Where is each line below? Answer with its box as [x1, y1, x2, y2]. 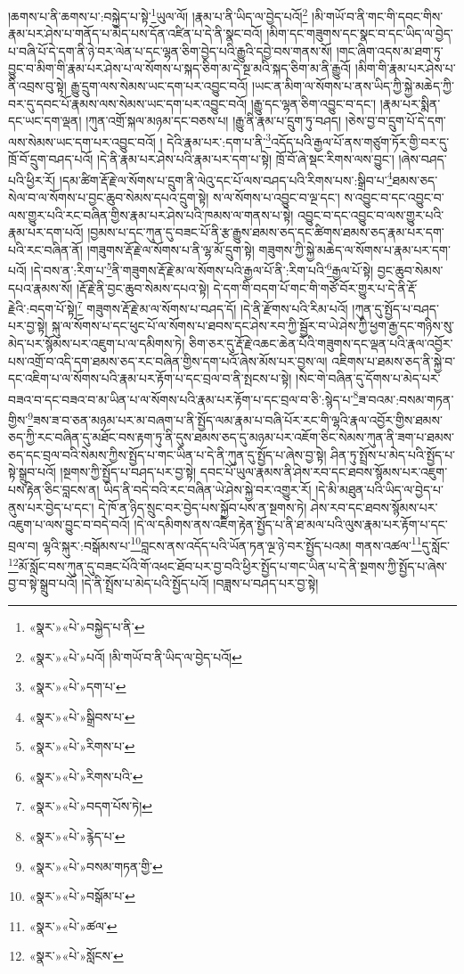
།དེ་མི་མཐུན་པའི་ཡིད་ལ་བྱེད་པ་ [315, 480, 444, 499]
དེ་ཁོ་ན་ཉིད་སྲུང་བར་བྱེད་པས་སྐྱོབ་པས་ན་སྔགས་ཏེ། [98, 497, 307, 516]
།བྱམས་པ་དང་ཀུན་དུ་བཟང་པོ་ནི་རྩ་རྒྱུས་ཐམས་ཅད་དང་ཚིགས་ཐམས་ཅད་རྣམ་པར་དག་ [87, 223, 444, 241]
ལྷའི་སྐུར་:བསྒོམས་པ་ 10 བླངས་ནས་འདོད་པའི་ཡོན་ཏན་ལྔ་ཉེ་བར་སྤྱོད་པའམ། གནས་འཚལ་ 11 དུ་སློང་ [42, 533, 451, 554]
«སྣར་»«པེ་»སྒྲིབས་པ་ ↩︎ [28, 707, 135, 725]
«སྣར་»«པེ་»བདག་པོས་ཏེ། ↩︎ [28, 797, 152, 815]
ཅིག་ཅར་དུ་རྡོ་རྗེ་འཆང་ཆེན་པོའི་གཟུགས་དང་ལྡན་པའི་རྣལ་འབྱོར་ [189, 333, 453, 352]
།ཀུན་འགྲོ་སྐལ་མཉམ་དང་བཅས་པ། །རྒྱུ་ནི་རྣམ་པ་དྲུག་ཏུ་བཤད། [85, 111, 342, 130]
